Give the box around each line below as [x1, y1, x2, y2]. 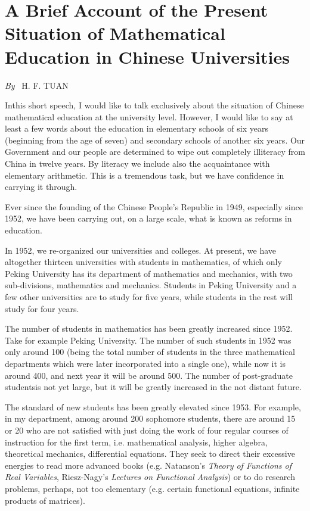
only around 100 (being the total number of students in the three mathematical [5, 345, 295, 358]
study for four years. [5, 302, 79, 314]
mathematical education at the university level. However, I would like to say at [5, 110, 293, 123]
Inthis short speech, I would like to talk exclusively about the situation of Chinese [5, 99, 304, 111]
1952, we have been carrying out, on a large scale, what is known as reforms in [5, 212, 292, 225]
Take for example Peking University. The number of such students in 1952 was [5, 334, 292, 346]
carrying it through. [5, 180, 77, 193]
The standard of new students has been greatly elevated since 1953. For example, [5, 400, 301, 413]
